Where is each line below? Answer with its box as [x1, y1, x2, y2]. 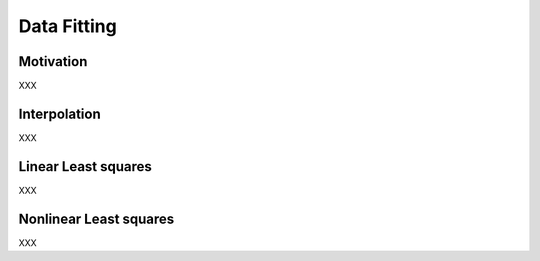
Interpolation [18, 105, 102, 122]
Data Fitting [18, 15, 117, 37]
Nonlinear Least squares [18, 210, 175, 227]
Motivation [18, 53, 88, 70]
